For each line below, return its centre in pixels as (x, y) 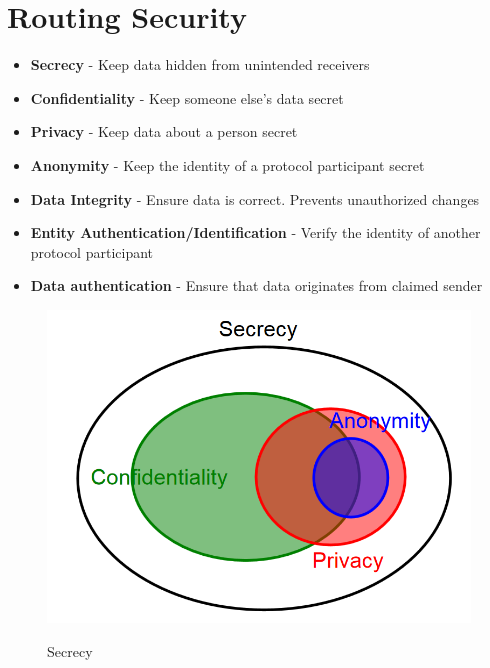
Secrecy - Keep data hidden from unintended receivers (200, 64)
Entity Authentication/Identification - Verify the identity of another (255, 232)
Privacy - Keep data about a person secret (164, 131)
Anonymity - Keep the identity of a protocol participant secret (227, 164)
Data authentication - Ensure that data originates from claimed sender (256, 285)
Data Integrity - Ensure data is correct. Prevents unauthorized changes (255, 198)
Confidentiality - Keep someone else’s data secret (187, 97)
